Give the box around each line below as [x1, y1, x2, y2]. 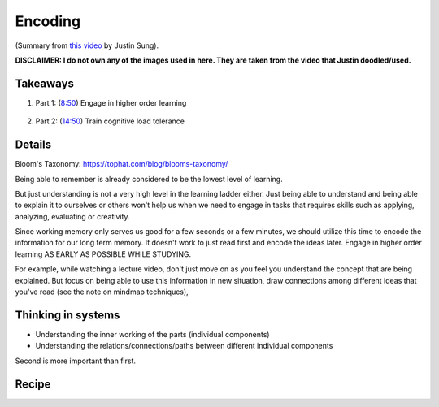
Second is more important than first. [15, 356, 137, 366]
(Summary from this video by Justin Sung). [15, 41, 159, 50]
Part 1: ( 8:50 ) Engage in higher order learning [35, 97, 187, 107]
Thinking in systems [15, 308, 120, 322]
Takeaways [15, 76, 75, 90]
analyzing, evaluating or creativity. [15, 211, 130, 221]
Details [15, 138, 52, 152]
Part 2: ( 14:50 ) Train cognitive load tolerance [35, 116, 185, 126]
